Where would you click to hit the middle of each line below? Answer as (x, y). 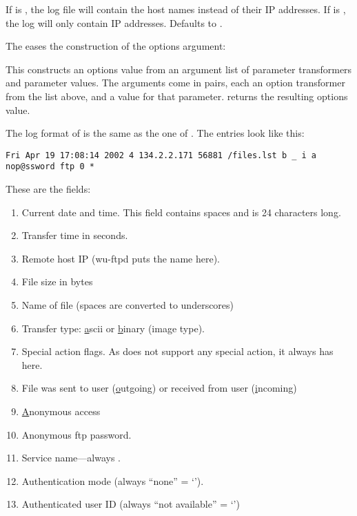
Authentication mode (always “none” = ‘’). (113, 480)
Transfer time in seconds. (75, 235)
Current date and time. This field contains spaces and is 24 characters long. (181, 212)
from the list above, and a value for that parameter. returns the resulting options (177, 96)
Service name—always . (71, 458)
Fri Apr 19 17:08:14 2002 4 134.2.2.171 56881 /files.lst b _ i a (161, 155)
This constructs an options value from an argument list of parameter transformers (179, 69)
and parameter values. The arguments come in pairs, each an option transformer (175, 83)
